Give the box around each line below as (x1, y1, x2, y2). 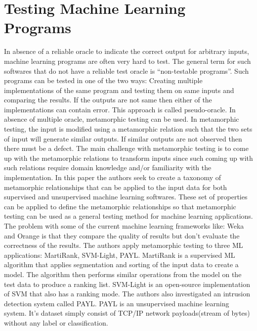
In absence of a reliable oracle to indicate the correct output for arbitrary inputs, (4, 46, 249, 56)
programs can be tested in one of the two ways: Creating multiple (4, 75, 203, 86)
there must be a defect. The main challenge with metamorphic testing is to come (4, 143, 249, 153)
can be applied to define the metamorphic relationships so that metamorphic (4, 201, 236, 211)
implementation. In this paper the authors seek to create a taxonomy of (4, 172, 221, 183)
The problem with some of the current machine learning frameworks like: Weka (4, 221, 244, 231)
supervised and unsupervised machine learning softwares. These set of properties (4, 191, 248, 202)
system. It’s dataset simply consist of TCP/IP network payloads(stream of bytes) (4, 308, 250, 318)
